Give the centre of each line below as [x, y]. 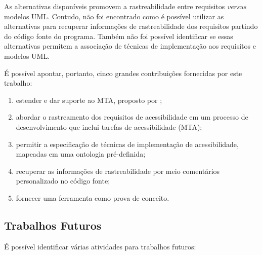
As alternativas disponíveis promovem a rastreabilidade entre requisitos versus [125, 6]
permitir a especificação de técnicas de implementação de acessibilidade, [127, 144]
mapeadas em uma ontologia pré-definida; [81, 154]
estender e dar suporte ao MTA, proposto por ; [89, 100]
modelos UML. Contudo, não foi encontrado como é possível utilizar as [114, 16]
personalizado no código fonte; [63, 181]
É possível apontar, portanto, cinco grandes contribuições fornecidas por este [123, 73]
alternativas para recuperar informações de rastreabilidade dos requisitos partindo [131, 26]
